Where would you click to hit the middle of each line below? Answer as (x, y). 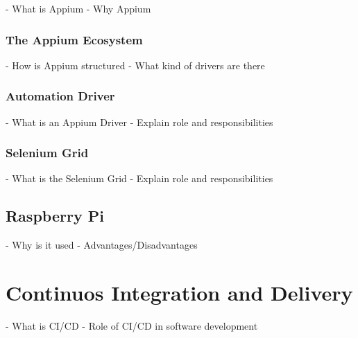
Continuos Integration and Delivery (179, 293)
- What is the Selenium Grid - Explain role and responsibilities (139, 178)
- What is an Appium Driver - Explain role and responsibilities (139, 122)
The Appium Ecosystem (74, 39)
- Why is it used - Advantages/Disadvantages (102, 245)
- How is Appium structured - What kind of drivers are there (135, 65)
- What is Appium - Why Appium (78, 8)
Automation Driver (60, 96)
